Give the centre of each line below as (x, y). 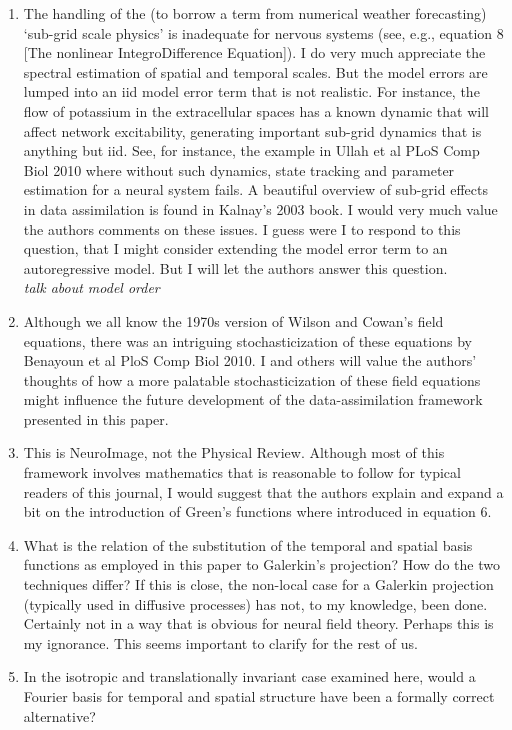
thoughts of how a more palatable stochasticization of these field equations (252, 379)
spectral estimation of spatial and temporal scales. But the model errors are (255, 71)
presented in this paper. (96, 418)
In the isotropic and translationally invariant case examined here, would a (249, 676)
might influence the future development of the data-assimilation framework (253, 399)
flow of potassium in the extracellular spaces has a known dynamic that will (256, 110)
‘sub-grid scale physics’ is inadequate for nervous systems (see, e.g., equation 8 (263, 32)
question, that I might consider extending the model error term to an (235, 248)
